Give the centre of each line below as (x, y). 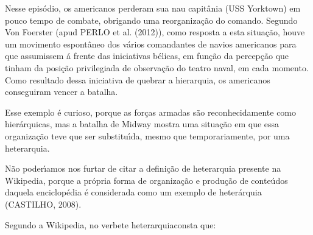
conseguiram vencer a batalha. (62, 92)
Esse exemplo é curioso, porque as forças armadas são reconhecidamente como (151, 112)
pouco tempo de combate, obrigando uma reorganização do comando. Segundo (151, 20)
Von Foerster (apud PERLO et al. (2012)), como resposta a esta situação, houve (155, 32)
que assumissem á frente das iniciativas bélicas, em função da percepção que (147, 56)
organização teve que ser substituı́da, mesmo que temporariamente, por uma (147, 135)
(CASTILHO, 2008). (43, 204)
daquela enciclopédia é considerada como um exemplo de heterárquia (133, 192)
